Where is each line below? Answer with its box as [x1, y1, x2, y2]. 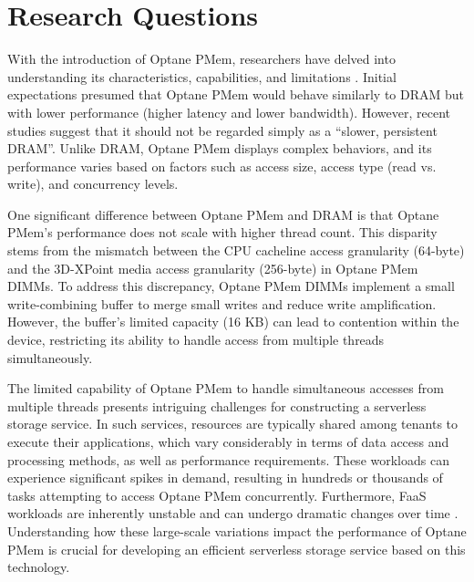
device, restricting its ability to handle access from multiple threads [7, 330, 385, 349]
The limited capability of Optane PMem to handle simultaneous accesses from [7, 379, 444, 398]
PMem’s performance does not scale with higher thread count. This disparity [7, 223, 438, 242]
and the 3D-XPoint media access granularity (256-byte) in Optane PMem [7, 258, 418, 277]
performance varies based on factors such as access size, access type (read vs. [7, 156, 437, 175]
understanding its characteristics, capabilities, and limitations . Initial [7, 67, 397, 86]
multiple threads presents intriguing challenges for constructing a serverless [7, 396, 427, 415]
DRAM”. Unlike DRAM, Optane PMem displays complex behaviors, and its [7, 139, 432, 158]
